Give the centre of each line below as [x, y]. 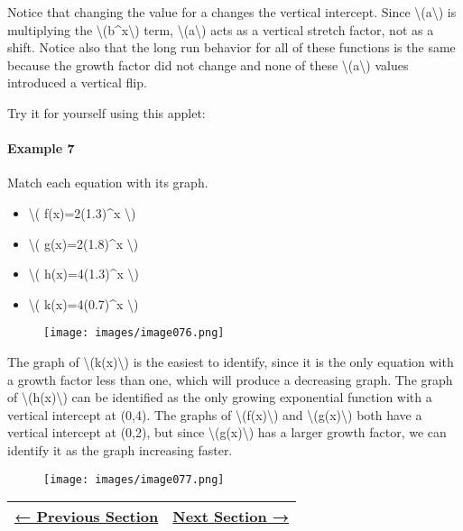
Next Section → [231, 517]
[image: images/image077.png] [134, 479]
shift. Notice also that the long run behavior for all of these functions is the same [231, 47]
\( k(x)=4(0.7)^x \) [83, 303]
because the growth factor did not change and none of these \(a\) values [208, 64]
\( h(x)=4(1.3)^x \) [83, 274]
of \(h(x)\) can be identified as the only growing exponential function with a [220, 397]
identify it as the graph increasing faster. [120, 449]
